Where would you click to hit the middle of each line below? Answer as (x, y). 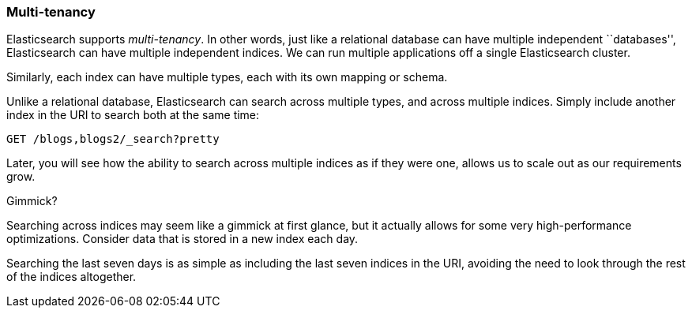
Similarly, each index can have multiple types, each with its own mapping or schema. (227, 77)
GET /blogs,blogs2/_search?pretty (113, 139)
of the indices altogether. (71, 277)
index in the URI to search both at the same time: (133, 115)
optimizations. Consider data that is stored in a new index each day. (182, 239)
